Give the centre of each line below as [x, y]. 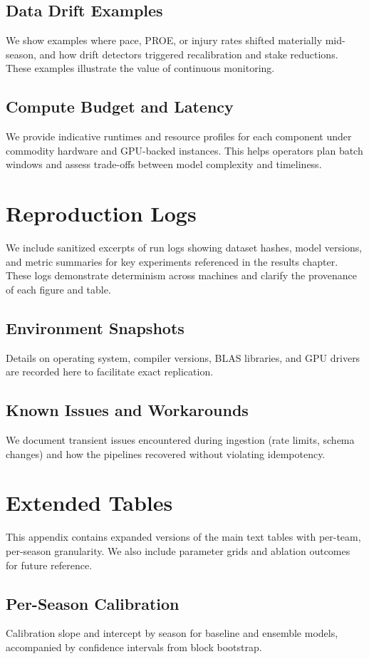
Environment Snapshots [95, 327]
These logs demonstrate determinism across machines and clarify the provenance [182, 275]
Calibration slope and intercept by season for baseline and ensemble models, [172, 633]
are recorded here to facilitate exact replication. [110, 372]
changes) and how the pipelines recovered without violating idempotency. [166, 453]
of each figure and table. [58, 289]
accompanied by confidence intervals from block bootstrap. [134, 647]
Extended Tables [89, 503]
